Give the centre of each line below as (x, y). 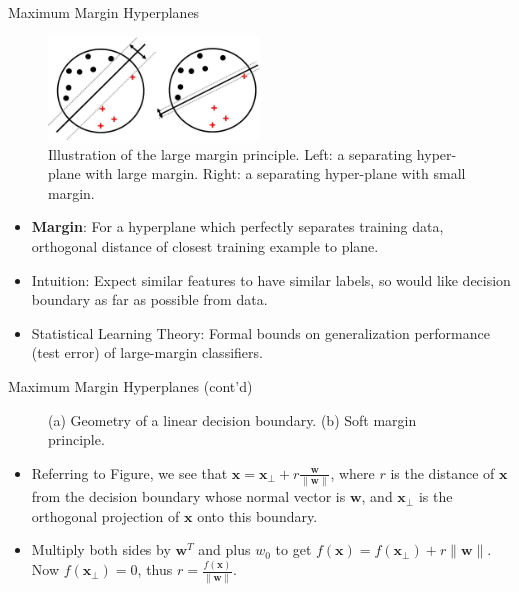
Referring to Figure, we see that (129, 472)
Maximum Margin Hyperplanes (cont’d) (130, 386)
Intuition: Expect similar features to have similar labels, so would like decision (271, 279)
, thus (155, 569)
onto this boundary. (257, 515)
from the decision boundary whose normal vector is (188, 496)
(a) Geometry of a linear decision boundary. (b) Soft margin (232, 419)
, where (352, 472)
